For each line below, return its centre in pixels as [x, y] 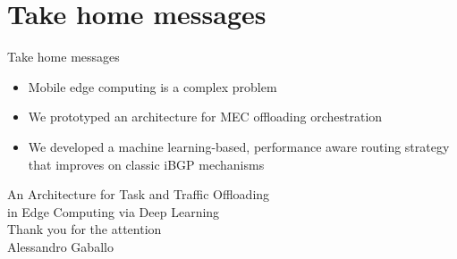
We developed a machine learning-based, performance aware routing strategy [239, 146]
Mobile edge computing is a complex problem [152, 86]
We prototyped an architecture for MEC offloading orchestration [205, 117]
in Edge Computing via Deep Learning [114, 211]
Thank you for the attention [85, 229]
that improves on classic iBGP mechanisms [146, 164]
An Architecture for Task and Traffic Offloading [139, 194]
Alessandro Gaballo [60, 246]
